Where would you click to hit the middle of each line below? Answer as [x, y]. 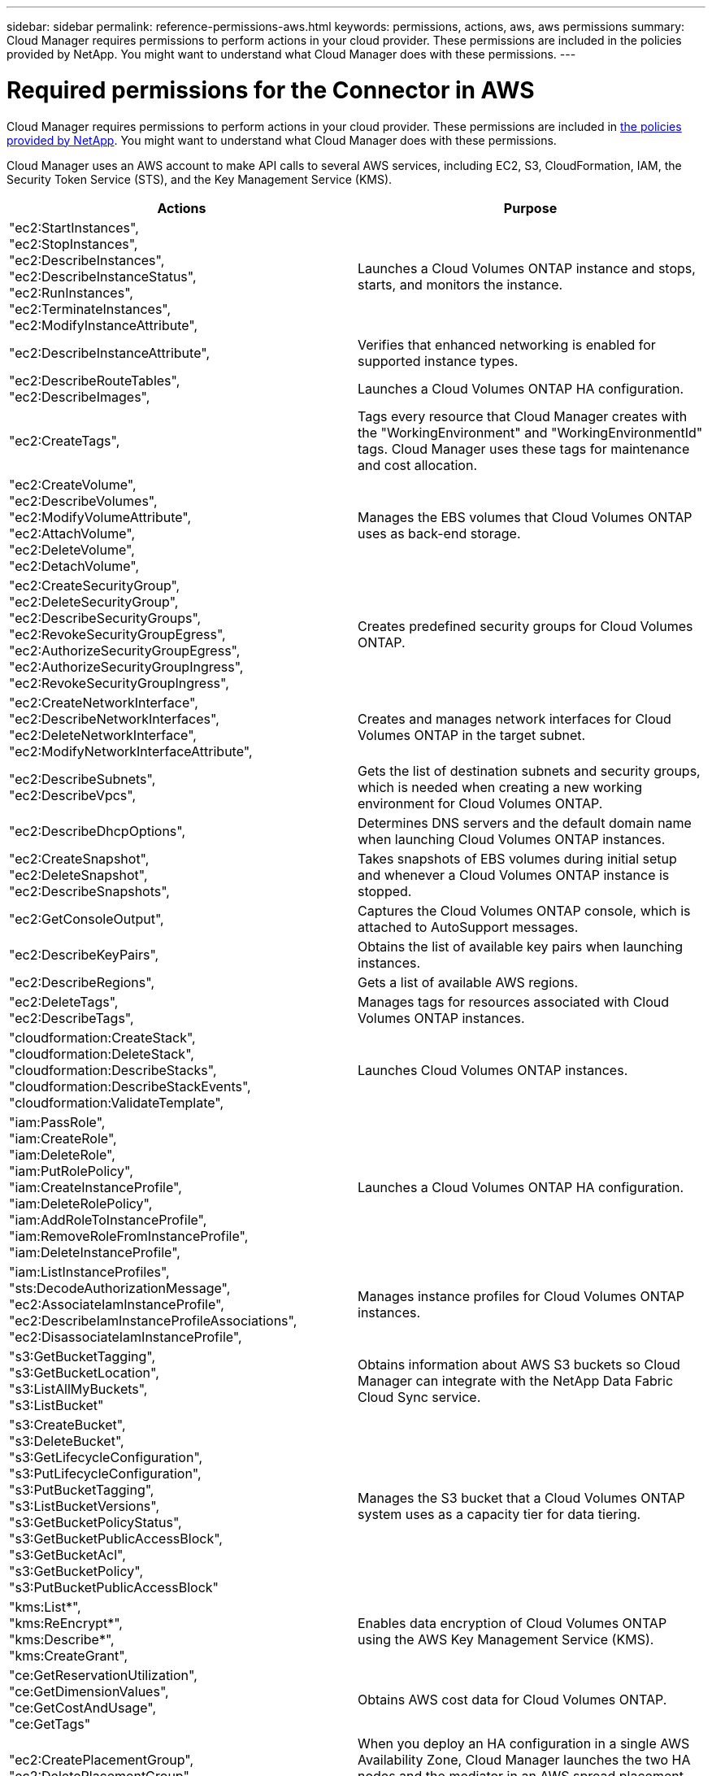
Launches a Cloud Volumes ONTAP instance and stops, [527, 268]
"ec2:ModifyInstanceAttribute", [104, 325]
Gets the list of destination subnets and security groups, [529, 770]
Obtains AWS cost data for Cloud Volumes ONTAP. [512, 1699]
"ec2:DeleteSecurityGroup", [94, 601]
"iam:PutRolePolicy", [71, 1171]
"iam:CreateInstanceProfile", [96, 1187]
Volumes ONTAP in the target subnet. [472, 735]
